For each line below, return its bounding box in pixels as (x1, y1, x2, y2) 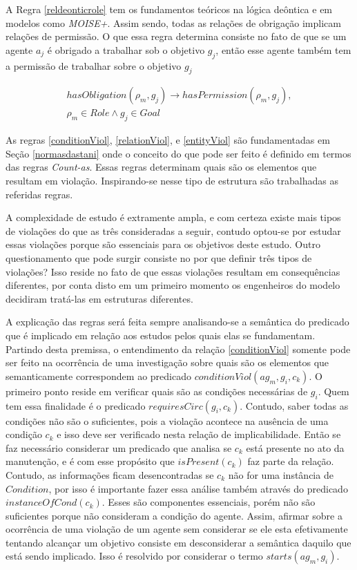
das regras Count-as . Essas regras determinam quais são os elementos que (6, 160, 317, 174)
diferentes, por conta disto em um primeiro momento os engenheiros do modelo (6, 278, 340, 292)
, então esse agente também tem (215, 42, 351, 57)
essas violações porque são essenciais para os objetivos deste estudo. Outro (6, 237, 320, 251)
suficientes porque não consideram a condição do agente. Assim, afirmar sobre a (6, 508, 342, 522)
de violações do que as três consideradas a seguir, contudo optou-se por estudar (6, 223, 341, 238)
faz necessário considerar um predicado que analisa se (6, 440, 232, 455)
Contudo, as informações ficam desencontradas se (6, 467, 214, 482)
